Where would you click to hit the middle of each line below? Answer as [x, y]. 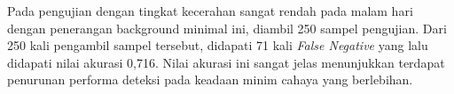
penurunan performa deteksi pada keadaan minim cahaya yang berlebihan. [210, 80]
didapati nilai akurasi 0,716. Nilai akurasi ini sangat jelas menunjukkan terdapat [226, 62]
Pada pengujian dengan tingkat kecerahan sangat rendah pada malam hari [210, 11]
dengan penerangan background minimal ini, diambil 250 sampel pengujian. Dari [227, 28]
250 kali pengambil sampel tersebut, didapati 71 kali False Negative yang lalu [218, 45]
